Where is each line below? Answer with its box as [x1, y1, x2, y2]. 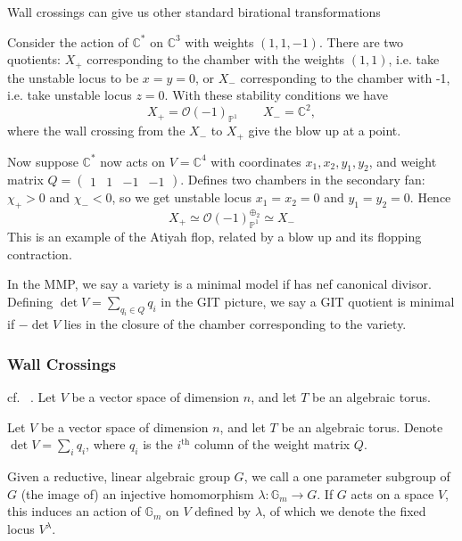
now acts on [100, 152, 166, 170]
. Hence [409, 188, 451, 207]
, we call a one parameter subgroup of [243, 467, 450, 486]
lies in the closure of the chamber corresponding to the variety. [63, 315, 407, 333]
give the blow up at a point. [248, 121, 401, 140]
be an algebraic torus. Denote [281, 417, 443, 436]
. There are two [318, 32, 404, 51]
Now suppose [7, 152, 78, 170]
